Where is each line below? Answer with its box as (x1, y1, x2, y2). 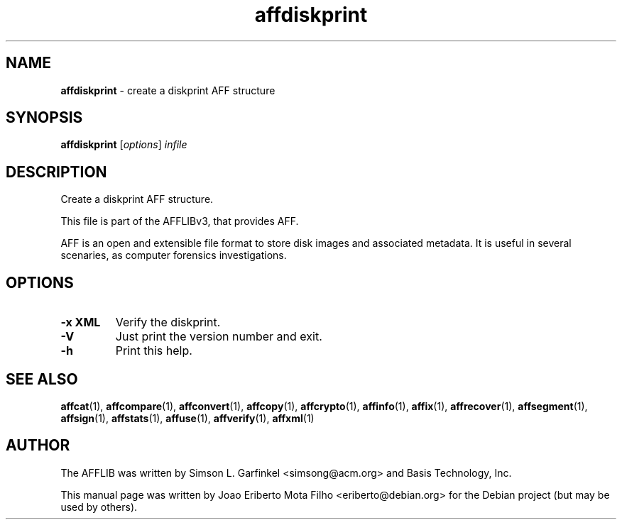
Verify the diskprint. (115, 315, 221, 330)
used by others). (60, 500, 138, 513)
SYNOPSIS (6, 109, 83, 127)
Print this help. (115, 343, 192, 358)
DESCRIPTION (6, 162, 107, 181)
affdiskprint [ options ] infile (60, 138, 187, 151)
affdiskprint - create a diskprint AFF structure (60, 84, 275, 96)
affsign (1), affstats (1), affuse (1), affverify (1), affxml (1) (60, 411, 315, 424)
